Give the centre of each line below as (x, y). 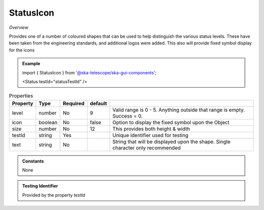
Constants (33, 161)
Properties (21, 96)
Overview (19, 27)
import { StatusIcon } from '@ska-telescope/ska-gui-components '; (89, 72)
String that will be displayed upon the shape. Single (172, 141)
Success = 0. (128, 116)
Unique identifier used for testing (151, 135)
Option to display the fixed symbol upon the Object (171, 122)
